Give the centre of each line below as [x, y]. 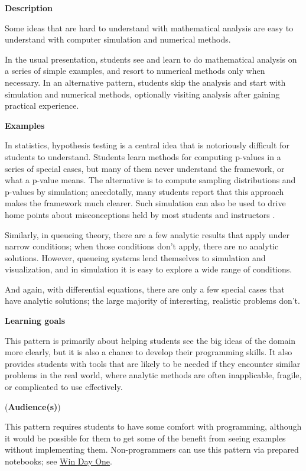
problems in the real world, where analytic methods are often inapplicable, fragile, [153, 375]
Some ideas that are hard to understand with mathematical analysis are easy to [149, 27]
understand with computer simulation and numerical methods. [118, 39]
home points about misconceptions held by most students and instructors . [140, 214]
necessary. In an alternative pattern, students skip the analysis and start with [145, 82]
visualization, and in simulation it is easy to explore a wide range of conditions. [149, 269]
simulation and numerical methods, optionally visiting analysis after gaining [142, 94]
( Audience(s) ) [33, 406]
